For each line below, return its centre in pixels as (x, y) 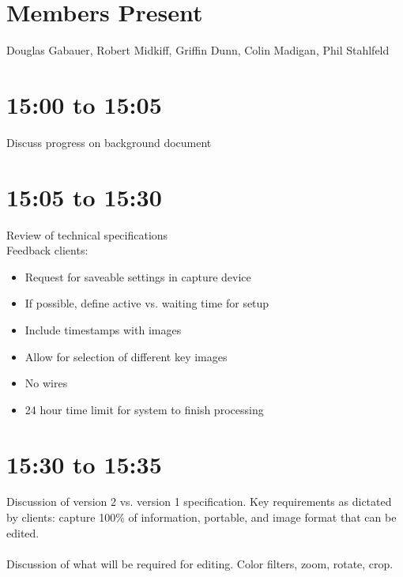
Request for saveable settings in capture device (138, 276)
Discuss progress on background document (109, 142)
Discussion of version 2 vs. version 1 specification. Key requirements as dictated (199, 502)
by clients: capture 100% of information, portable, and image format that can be (201, 517)
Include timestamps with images (103, 329)
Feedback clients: (47, 250)
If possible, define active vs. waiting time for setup (147, 303)
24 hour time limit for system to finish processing (144, 409)
